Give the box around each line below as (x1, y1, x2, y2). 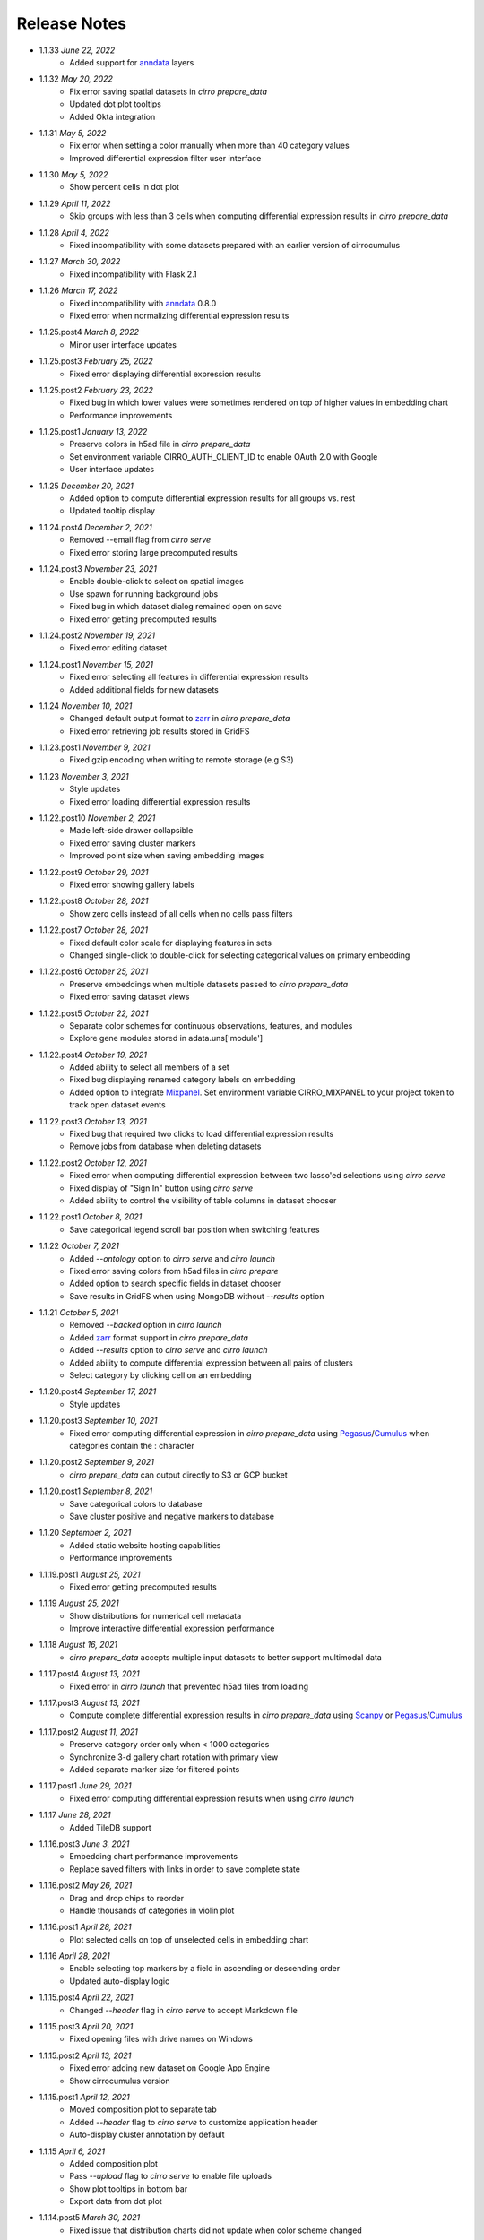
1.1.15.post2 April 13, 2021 (39, 2050, 132, 2061)
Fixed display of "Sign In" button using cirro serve (69, 1183, 254, 1193)
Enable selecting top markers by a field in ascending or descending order (69, 1963, 341, 1974)
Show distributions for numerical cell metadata (69, 1610, 242, 1621)
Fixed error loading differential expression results (69, 796, 251, 806)
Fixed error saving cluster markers (69, 838, 196, 849)
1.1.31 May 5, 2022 (39, 127, 107, 138)
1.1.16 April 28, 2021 (39, 1951, 111, 1961)
